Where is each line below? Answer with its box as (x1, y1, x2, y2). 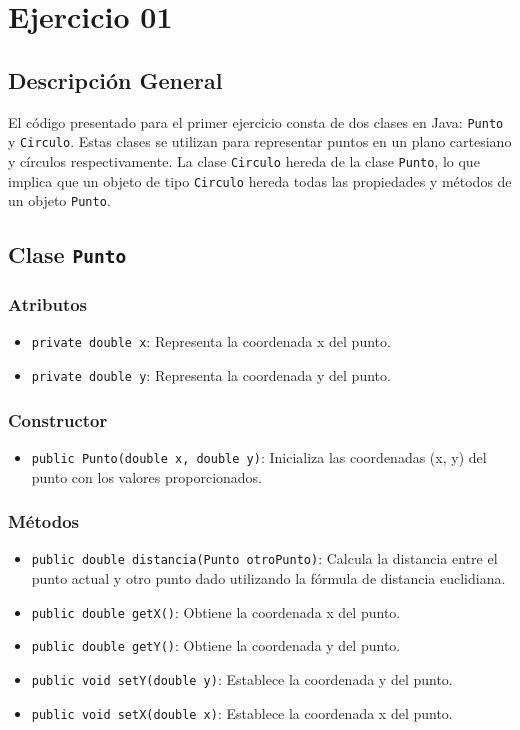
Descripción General (8, 64, 223, 95)
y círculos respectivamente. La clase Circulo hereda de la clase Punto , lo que (8, 150, 480, 171)
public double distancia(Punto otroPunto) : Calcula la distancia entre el (31, 548, 498, 569)
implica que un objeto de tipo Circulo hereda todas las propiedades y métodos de (8, 170, 512, 191)
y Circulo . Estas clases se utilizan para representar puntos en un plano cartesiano (8, 131, 512, 152)
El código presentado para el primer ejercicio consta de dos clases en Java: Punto (8, 111, 504, 132)
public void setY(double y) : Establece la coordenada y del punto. (31, 669, 453, 689)
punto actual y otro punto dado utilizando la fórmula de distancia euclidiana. (31, 568, 506, 589)
